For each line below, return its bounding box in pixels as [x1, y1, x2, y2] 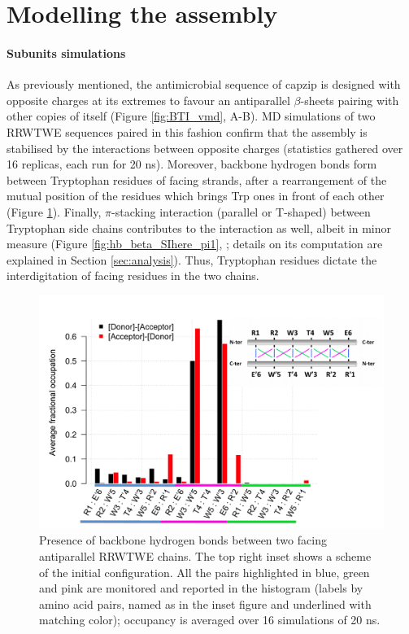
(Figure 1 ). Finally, [7, 203, 102, 220]
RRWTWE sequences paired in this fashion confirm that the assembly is [7, 123, 368, 140]
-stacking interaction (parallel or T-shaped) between [111, 203, 371, 220]
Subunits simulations [7, 44, 126, 61]
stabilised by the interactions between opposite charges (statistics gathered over [7, 139, 403, 156]
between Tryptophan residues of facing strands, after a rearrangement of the [7, 171, 387, 188]
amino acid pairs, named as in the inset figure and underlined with [39, 595, 372, 612]
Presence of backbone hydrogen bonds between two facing [39, 531, 327, 549]
